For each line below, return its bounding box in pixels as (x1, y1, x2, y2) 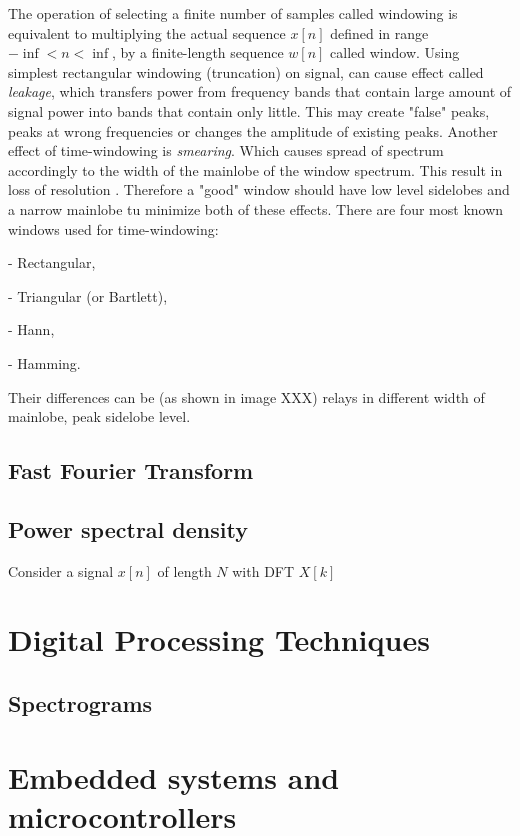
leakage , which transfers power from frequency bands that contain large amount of (8, 81, 512, 102)
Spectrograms (8, 688, 153, 719)
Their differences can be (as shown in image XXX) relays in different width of (8, 386, 485, 407)
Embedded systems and (8, 756, 340, 797)
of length (157, 560, 212, 581)
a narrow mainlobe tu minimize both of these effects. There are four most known (8, 198, 504, 219)
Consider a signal (8, 560, 114, 581)
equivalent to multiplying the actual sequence (8, 22, 286, 43)
